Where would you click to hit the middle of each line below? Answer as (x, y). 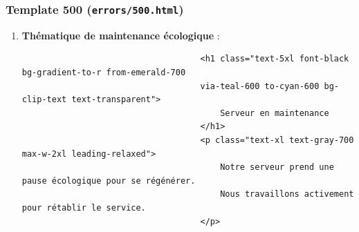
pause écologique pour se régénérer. (109, 181)
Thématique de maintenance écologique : (121, 35)
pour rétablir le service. (84, 207)
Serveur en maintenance (275, 113)
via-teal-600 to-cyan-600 (260, 86)
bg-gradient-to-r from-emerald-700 (104, 72)
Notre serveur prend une (277, 167)
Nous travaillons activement (287, 194)
